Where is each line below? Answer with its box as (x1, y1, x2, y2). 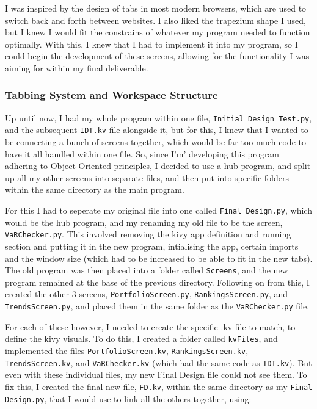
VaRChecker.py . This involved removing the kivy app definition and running (5, 228, 291, 241)
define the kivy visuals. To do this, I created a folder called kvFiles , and (5, 332, 278, 345)
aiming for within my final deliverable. (5, 61, 148, 74)
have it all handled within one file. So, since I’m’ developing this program (5, 147, 280, 160)
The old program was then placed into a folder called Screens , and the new (5, 264, 288, 277)
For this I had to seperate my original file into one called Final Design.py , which (5, 204, 312, 217)
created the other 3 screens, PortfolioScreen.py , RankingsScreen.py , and (5, 288, 288, 300)
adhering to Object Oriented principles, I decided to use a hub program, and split (5, 159, 311, 172)
